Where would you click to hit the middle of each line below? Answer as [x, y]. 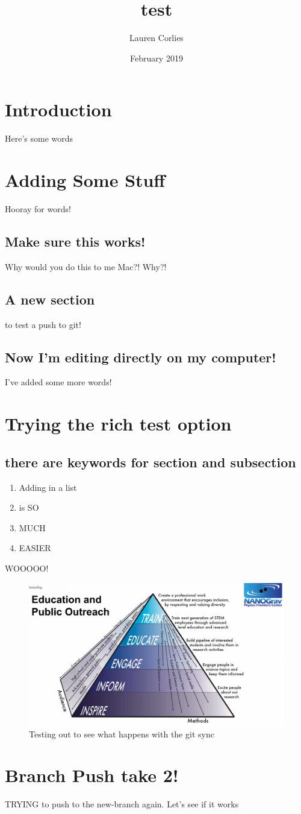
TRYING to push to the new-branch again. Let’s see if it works [122, 804]
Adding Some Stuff [85, 180]
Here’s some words [39, 138]
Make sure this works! [75, 241]
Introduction [58, 109]
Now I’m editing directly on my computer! [141, 357]
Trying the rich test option [118, 424]
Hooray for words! [38, 208]
